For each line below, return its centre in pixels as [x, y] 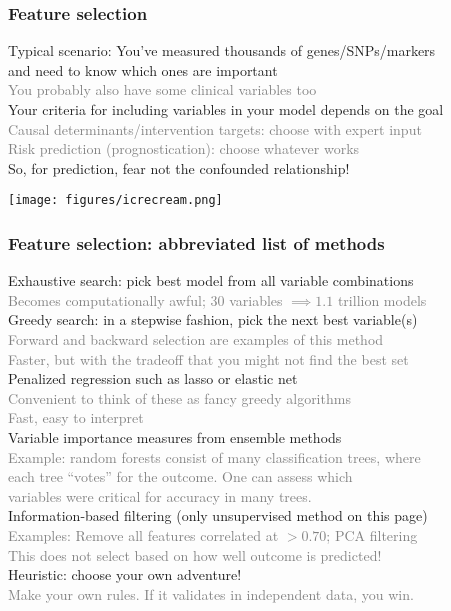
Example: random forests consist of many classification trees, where [214, 456]
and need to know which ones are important [143, 69]
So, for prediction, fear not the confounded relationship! [179, 167]
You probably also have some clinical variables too [162, 89]
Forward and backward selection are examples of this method [196, 339]
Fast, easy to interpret [76, 417]
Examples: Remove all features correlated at [143, 534]
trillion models [382, 299]
